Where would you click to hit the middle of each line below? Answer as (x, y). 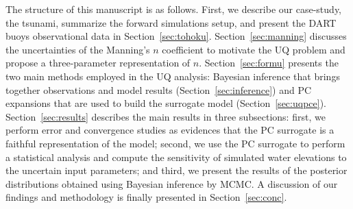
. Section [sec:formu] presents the (269, 63)
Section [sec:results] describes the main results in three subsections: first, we (166, 116)
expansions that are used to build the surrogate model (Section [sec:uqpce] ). (166, 103)
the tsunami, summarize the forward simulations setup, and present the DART (171, 22)
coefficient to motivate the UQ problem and (254, 49)
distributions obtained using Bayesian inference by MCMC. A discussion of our (172, 183)
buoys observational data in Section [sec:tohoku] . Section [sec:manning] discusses (176, 36)
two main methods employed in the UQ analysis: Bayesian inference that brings (173, 76)
